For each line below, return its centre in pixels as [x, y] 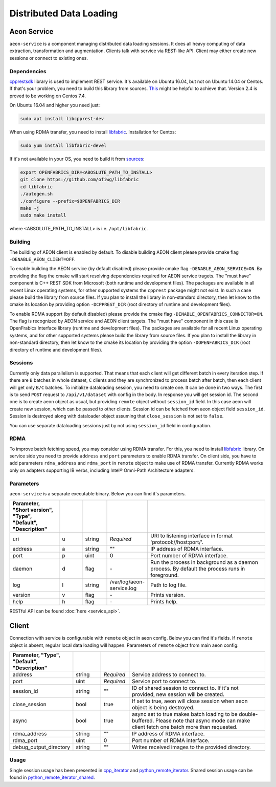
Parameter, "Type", [36, 655]
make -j [30, 208]
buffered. [143, 720]
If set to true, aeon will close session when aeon [190, 701]
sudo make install [43, 215]
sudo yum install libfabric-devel [63, 146]
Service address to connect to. [169, 674]
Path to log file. [169, 585]
